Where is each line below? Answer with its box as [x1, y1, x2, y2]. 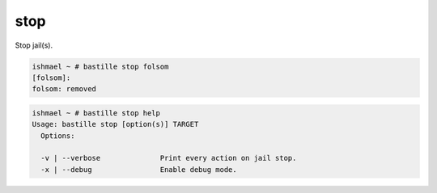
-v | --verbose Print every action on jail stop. [40, 153, 297, 163]
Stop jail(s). [15, 40, 53, 50]
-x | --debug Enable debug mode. [40, 165, 238, 174]
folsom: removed [32, 85, 97, 94]
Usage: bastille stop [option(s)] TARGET [32, 120, 199, 129]
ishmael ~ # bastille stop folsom [32, 61, 169, 71]
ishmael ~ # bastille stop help [32, 108, 161, 117]
